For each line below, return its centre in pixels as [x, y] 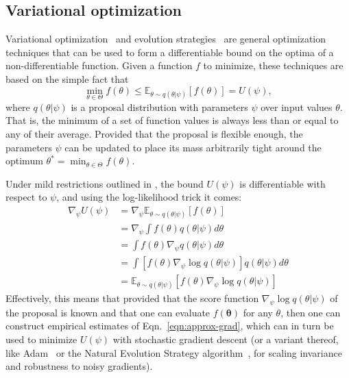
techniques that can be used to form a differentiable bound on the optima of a [170, 52]
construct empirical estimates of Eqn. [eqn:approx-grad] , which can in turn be [170, 326]
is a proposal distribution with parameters [159, 106]
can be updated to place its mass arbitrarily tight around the [193, 147]
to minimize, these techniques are [273, 65]
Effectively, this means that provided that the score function [132, 298]
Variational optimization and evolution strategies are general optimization [166, 39]
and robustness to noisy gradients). [79, 366]
